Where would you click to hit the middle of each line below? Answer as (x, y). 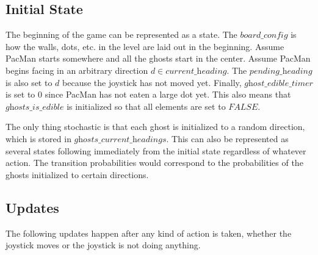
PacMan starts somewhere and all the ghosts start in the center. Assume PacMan (158, 58)
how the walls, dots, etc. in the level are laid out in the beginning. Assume (145, 46)
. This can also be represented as (227, 138)
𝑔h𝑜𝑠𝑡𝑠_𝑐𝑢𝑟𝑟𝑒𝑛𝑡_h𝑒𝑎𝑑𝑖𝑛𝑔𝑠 (120, 139)
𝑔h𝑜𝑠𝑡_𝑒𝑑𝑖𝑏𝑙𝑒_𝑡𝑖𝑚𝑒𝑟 (279, 83)
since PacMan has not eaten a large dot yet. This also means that (168, 94)
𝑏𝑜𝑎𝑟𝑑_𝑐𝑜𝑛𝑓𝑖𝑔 (264, 36)
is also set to (29, 82)
